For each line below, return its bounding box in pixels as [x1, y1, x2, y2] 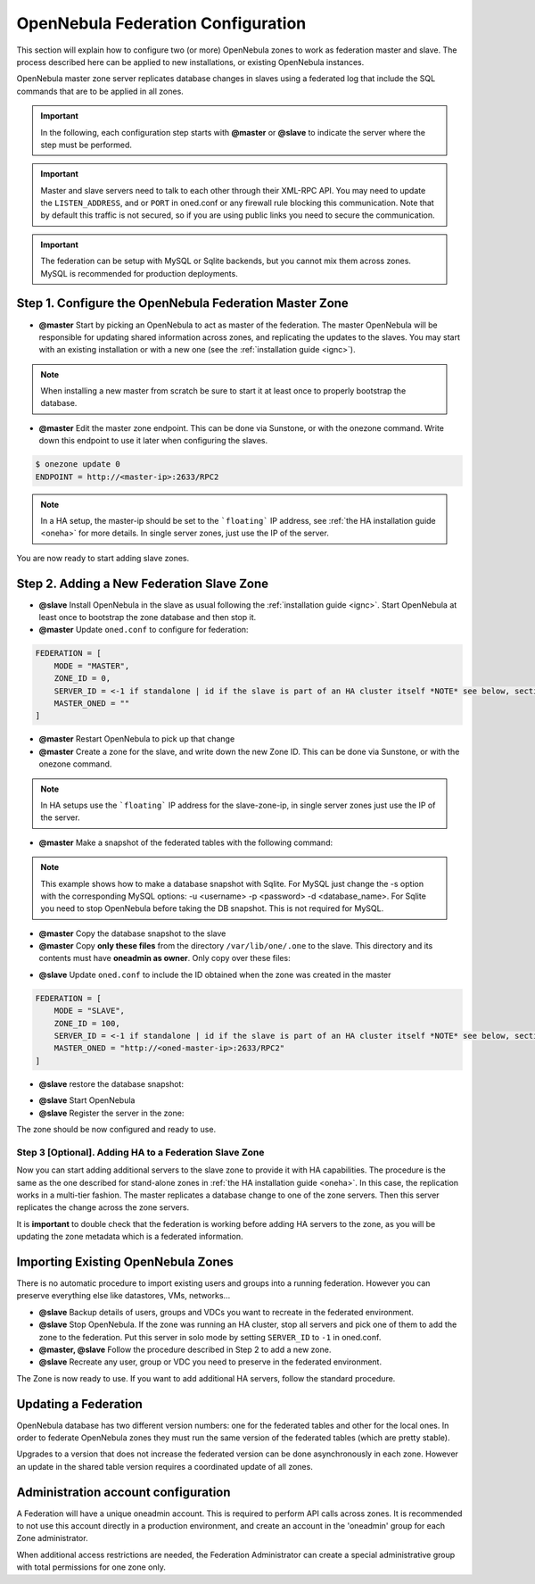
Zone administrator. [16, 1533, 88, 1544]
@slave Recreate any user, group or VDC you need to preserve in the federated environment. [38, 1356, 383, 1367]
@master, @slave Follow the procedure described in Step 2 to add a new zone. [38, 1344, 332, 1355]
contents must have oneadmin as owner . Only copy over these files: [38, 953, 291, 964]
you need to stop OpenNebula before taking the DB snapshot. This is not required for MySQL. [40, 903, 384, 914]
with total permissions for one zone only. [16, 1562, 167, 1572]
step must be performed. [40, 139, 133, 150]
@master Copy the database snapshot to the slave [38, 928, 226, 939]
